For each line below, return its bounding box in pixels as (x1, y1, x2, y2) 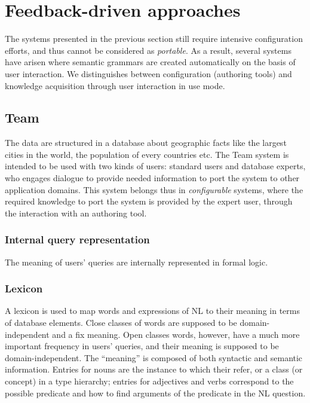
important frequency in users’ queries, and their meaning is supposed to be (5, 340, 279, 352)
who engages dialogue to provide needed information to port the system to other (5, 172, 300, 184)
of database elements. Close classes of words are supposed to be (5, 316, 237, 329)
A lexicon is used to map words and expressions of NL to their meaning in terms (5, 304, 300, 317)
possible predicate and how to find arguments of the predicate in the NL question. (5, 386, 306, 399)
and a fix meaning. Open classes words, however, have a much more (52, 328, 300, 340)
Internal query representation (5, 232, 150, 247)
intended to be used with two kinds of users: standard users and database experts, (5, 160, 306, 172)
